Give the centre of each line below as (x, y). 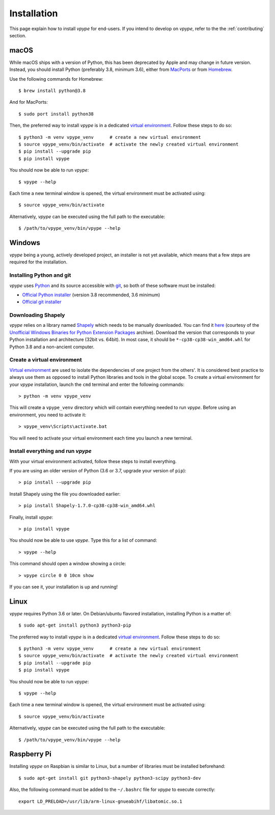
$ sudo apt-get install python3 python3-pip (75, 625)
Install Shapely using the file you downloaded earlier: (65, 494)
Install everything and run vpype (50, 451)
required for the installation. (38, 262)
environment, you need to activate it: (48, 415)
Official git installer (42, 302)
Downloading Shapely (37, 315)
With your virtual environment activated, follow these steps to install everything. (93, 461)
